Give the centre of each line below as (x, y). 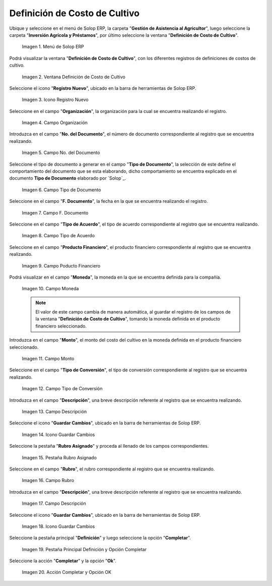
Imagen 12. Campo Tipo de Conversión (62, 389)
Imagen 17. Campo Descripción (54, 503)
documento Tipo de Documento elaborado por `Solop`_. (67, 178)
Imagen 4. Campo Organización (55, 123)
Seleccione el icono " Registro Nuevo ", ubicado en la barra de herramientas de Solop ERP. (103, 88)
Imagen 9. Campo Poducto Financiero (61, 265)
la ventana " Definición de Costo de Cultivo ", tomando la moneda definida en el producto (128, 319)
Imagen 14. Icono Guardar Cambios (58, 435)
